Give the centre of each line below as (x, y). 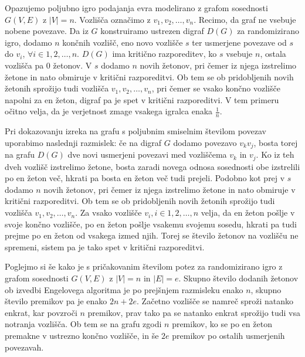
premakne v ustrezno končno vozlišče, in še (82, 335)
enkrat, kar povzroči (41, 312)
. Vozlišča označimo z (112, 19)
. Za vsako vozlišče (109, 212)
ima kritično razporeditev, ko (165, 54)
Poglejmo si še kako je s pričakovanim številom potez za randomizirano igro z (144, 266)
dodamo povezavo (205, 142)
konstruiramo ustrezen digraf (152, 31)
